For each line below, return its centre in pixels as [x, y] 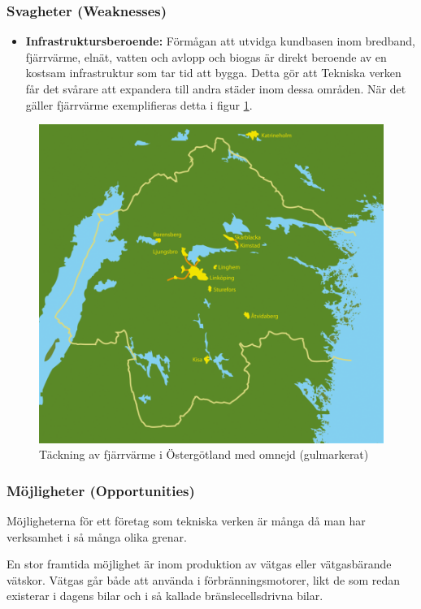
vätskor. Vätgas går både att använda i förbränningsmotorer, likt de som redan [203, 579]
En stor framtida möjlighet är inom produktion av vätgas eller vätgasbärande [199, 564]
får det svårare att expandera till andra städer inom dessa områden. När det [216, 89]
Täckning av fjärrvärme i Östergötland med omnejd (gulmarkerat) [204, 454]
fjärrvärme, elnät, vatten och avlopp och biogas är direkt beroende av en [206, 56]
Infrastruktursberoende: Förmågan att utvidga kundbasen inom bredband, [220, 41]
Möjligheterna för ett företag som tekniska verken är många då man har [186, 521]
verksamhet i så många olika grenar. [97, 536]
